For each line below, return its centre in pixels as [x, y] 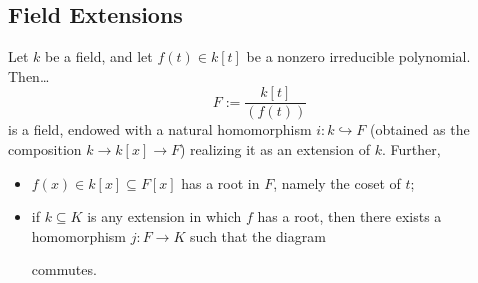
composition [45, 149]
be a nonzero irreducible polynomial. [358, 56]
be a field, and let [99, 56]
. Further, [411, 149]
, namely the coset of [337, 182]
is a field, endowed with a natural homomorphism [160, 129]
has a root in [220, 182]
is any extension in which [164, 216]
